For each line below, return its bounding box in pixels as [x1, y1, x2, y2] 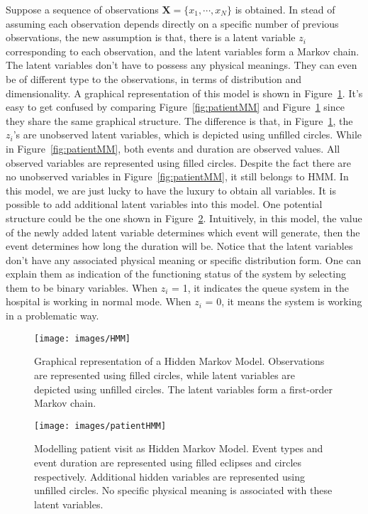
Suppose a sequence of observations [6, 2, 159, 16]
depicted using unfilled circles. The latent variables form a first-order [34, 381, 333, 396]
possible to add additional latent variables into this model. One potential [6, 197, 323, 212]
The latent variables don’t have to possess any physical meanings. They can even [6, 58, 357, 72]
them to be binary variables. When [6, 280, 158, 295]
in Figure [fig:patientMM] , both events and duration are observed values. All [6, 141, 340, 155]
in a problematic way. [6, 308, 99, 323]
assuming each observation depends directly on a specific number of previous [6, 16, 339, 31]
